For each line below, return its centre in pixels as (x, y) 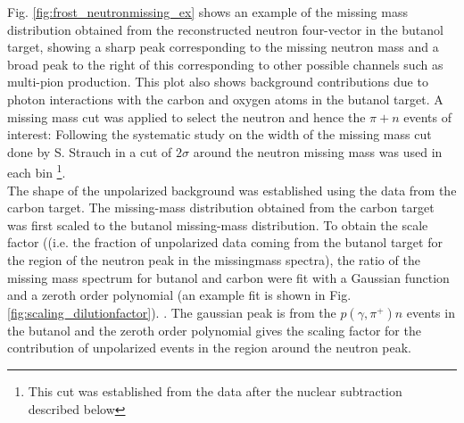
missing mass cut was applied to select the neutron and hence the (186, 116)
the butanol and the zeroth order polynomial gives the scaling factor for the (214, 330)
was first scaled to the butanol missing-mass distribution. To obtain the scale (218, 224)
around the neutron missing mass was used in (318, 151)
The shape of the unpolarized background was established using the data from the (232, 190)
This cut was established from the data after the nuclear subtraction (215, 390)
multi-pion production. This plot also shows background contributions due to (218, 82)
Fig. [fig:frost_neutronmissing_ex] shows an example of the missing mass (207, 12)
